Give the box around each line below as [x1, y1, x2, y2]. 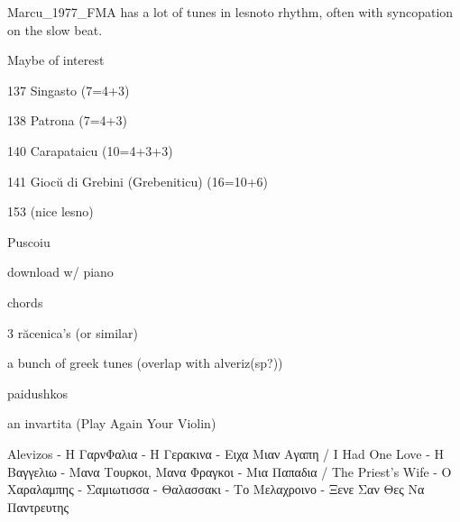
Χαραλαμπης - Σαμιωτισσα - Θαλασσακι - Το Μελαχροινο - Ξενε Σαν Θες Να [7, 480, 425, 499]
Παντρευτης [7, 497, 69, 516]
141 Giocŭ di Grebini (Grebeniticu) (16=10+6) [7, 171, 268, 190]
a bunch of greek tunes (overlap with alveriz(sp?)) [7, 353, 283, 372]
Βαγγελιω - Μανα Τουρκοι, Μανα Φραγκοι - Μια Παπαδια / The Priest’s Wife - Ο [7, 462, 452, 481]
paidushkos [7, 383, 69, 402]
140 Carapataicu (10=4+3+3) [7, 141, 173, 160]
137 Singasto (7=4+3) [7, 80, 130, 99]
